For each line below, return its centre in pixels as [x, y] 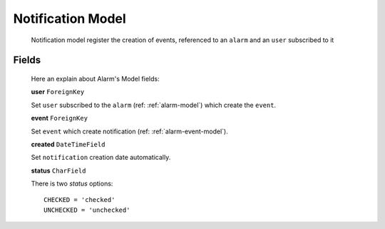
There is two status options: [72, 184]
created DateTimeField [68, 144]
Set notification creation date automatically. [101, 158]
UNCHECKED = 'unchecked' [87, 210]
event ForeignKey [60, 118]
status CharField [58, 171]
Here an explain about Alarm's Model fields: [95, 78]
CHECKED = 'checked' [79, 200]
